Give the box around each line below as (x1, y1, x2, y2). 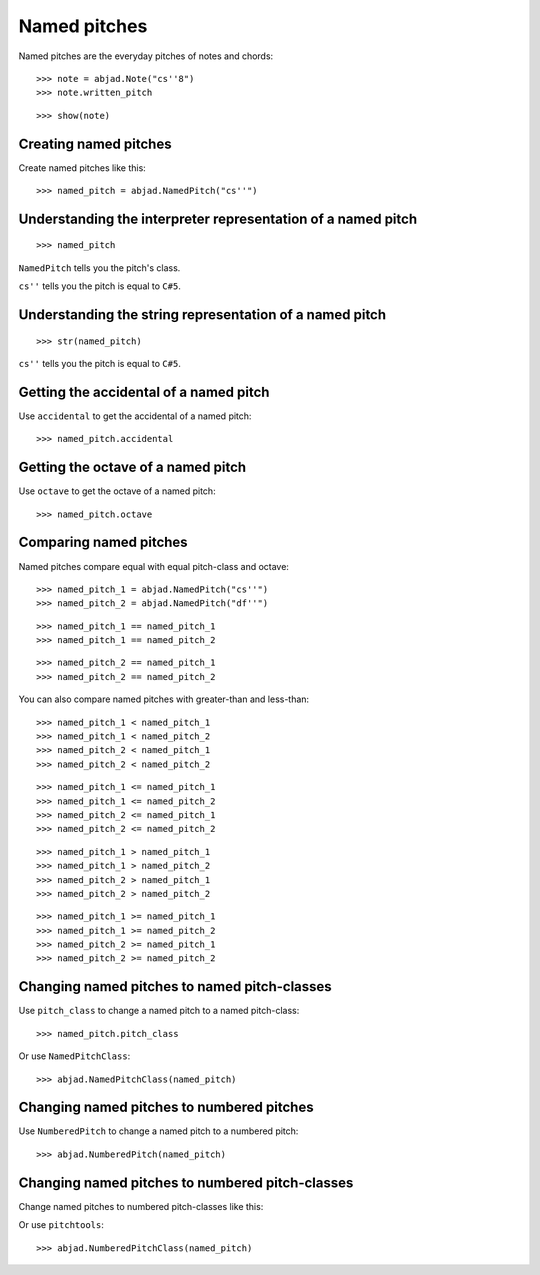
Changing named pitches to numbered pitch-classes (18, 1174, 354, 1191)
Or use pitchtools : (18, 1219, 105, 1231)
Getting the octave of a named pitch (18, 459, 247, 476)
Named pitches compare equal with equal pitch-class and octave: (18, 560, 290, 572)
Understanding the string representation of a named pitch (18, 306, 387, 324)
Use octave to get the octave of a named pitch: (18, 485, 216, 497)
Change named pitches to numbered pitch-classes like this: (18, 1200, 264, 1212)
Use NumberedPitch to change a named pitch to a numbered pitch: (18, 1125, 299, 1137)
